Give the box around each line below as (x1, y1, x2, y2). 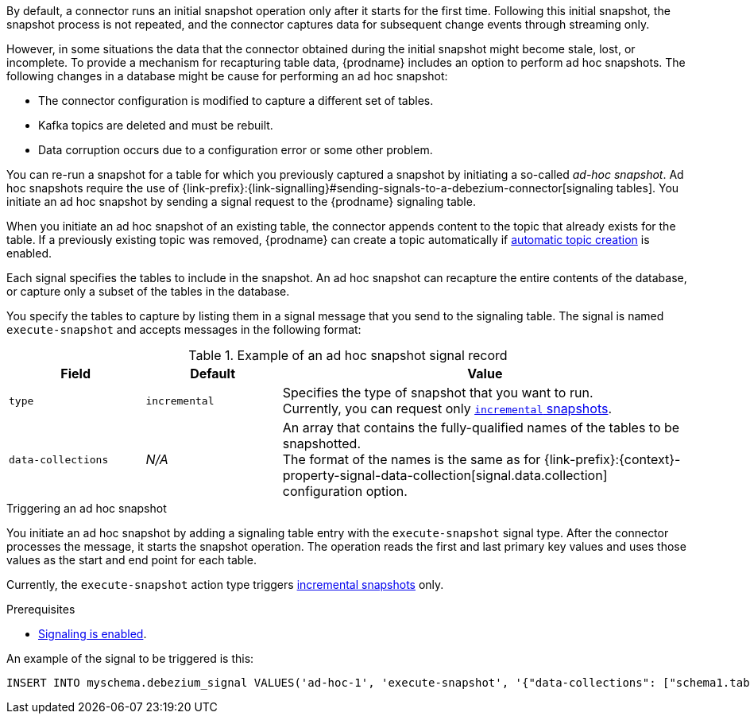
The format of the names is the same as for (282, 451, 541, 467)
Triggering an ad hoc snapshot (6, 501, 167, 515)
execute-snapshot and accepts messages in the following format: (6, 323, 361, 336)
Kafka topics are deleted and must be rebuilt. (38, 118, 273, 132)
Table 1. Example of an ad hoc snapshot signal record (188, 347, 508, 363)
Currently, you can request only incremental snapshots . (282, 401, 613, 416)
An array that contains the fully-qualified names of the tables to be (282, 420, 680, 435)
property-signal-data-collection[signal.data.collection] (282, 467, 608, 483)
